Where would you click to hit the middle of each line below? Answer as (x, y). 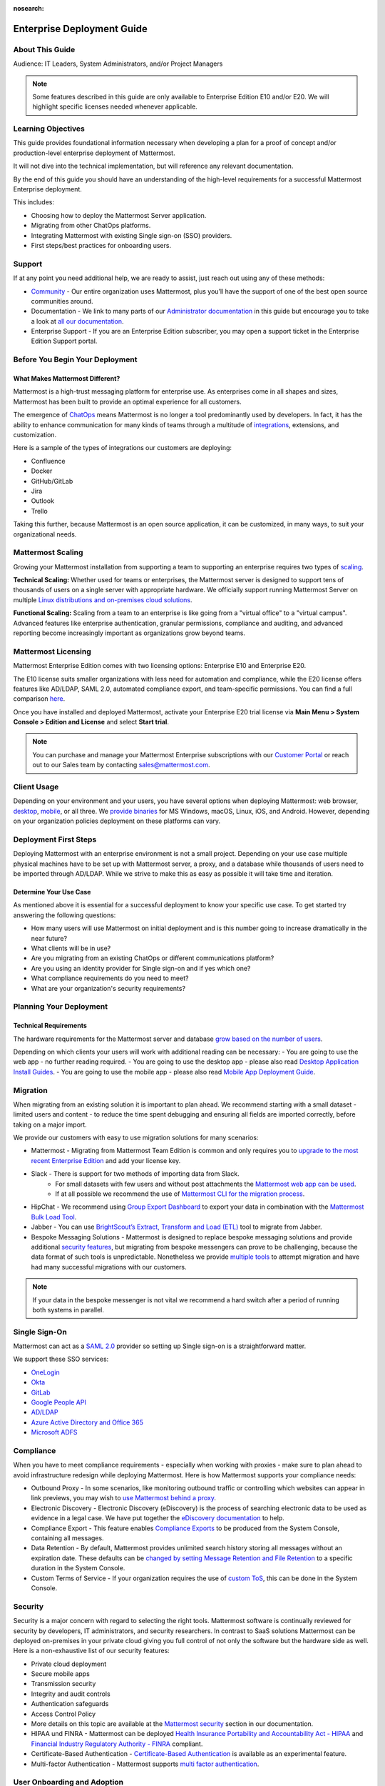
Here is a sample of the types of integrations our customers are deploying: (122, 448)
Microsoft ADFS (54, 1432)
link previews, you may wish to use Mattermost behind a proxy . (124, 1498)
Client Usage (36, 787)
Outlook (43, 501)
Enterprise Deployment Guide (80, 29)
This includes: (34, 202)
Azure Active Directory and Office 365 (87, 1422)
